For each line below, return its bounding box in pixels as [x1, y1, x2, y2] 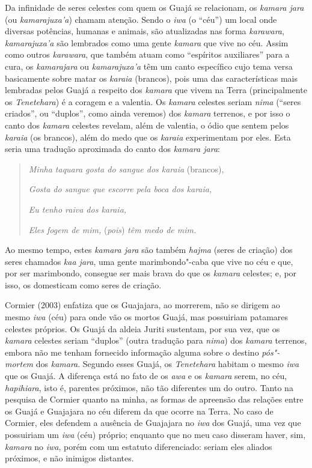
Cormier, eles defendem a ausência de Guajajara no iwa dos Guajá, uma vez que [5, 416, 301, 429]
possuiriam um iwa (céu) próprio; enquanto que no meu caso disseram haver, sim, [5, 428, 306, 440]
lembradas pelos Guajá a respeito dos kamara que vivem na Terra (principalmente [5, 84, 307, 96]
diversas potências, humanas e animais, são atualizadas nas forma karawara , [5, 25, 284, 37]
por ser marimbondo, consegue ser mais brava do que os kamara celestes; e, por [5, 267, 297, 279]
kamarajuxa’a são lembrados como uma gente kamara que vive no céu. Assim [5, 36, 289, 49]
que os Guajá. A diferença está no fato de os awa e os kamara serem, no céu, [5, 369, 287, 382]
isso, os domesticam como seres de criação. [5, 278, 162, 291]
